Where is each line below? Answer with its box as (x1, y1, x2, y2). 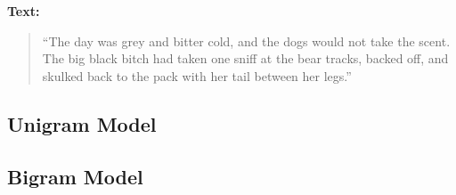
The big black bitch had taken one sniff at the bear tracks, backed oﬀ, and (42, 49, 449, 68)
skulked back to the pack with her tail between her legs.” (42, 66, 352, 85)
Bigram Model (7, 162, 143, 190)
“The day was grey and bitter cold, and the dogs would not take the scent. (42, 31, 451, 50)
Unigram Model (7, 110, 157, 137)
